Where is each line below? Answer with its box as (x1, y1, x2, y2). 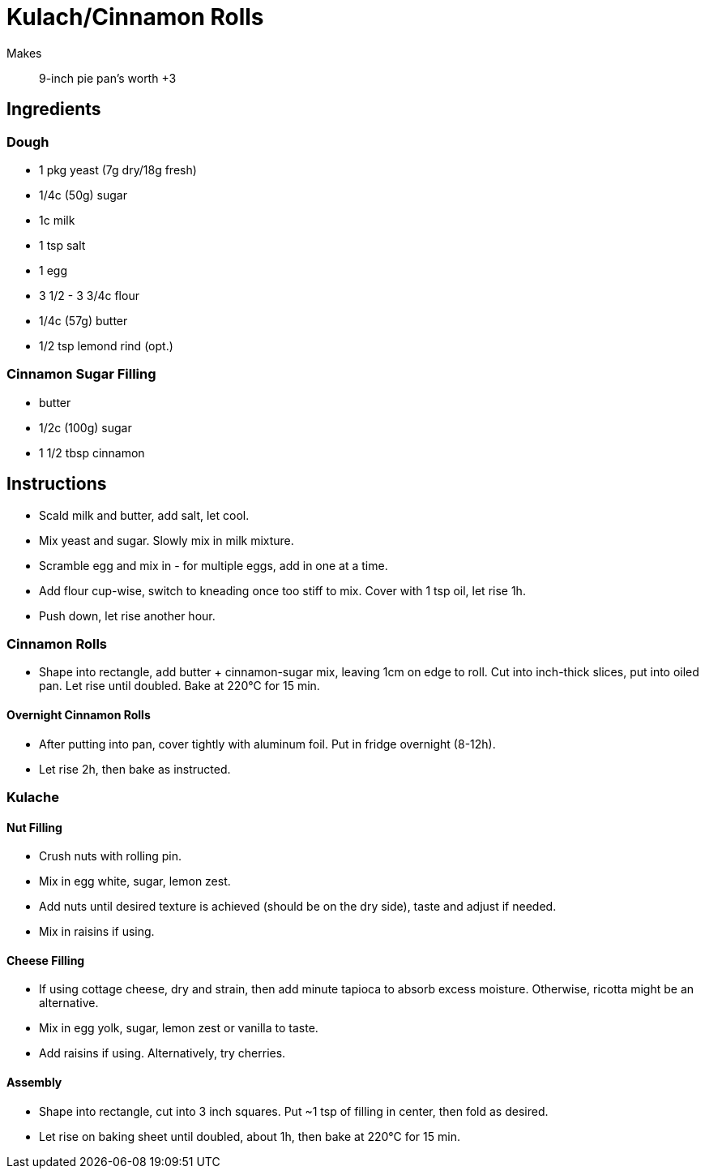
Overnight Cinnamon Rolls (6, 707, 151, 722)
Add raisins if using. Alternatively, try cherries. (39, 1046, 286, 1061)
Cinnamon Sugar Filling (6, 366, 156, 383)
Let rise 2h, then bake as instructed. (39, 761, 231, 776)
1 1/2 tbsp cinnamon (39, 445, 145, 460)
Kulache (6, 788, 59, 805)
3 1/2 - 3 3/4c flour (39, 288, 139, 302)
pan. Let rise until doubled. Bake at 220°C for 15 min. (39, 679, 320, 693)
